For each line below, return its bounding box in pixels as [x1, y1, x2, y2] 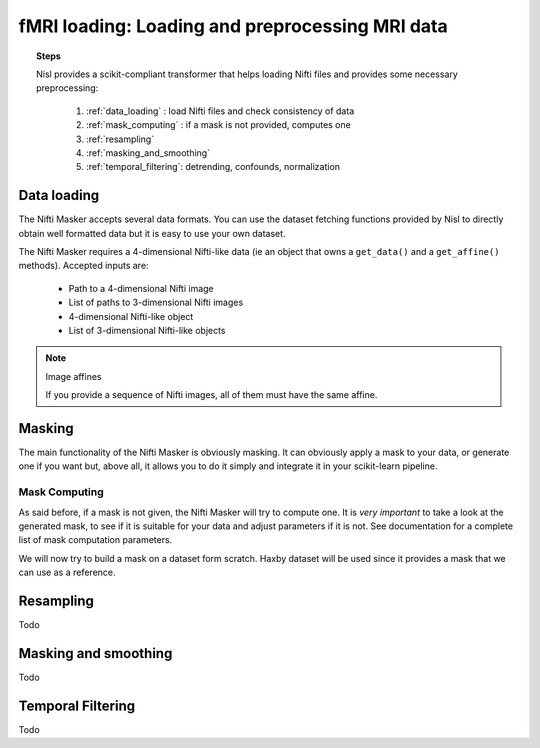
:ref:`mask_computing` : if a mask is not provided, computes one [86, 119, 352, 131]
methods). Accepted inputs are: [18, 260, 149, 272]
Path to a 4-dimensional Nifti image [68, 282, 214, 294]
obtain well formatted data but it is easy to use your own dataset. [18, 227, 286, 239]
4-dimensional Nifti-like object [68, 310, 194, 322]
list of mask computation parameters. [18, 534, 173, 546]
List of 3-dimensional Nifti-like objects [68, 324, 226, 336]
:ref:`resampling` [86, 133, 155, 145]
